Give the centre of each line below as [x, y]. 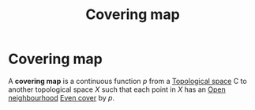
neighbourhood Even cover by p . [62, 97]
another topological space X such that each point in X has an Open [117, 89]
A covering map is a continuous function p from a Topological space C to [127, 81]
